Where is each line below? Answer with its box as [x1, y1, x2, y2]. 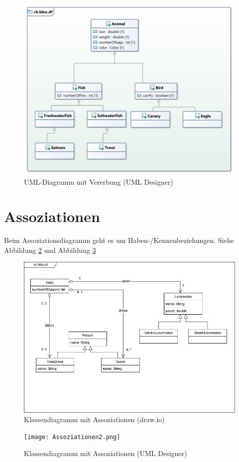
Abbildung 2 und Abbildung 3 [4, 244, 96, 255]
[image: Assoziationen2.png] [24, 433, 120, 441]
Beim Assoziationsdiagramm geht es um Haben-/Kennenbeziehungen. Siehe [4, 234, 234, 245]
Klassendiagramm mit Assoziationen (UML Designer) [24, 448, 187, 458]
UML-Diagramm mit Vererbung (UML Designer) [24, 177, 173, 187]
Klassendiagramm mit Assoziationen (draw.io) [24, 414, 165, 425]
